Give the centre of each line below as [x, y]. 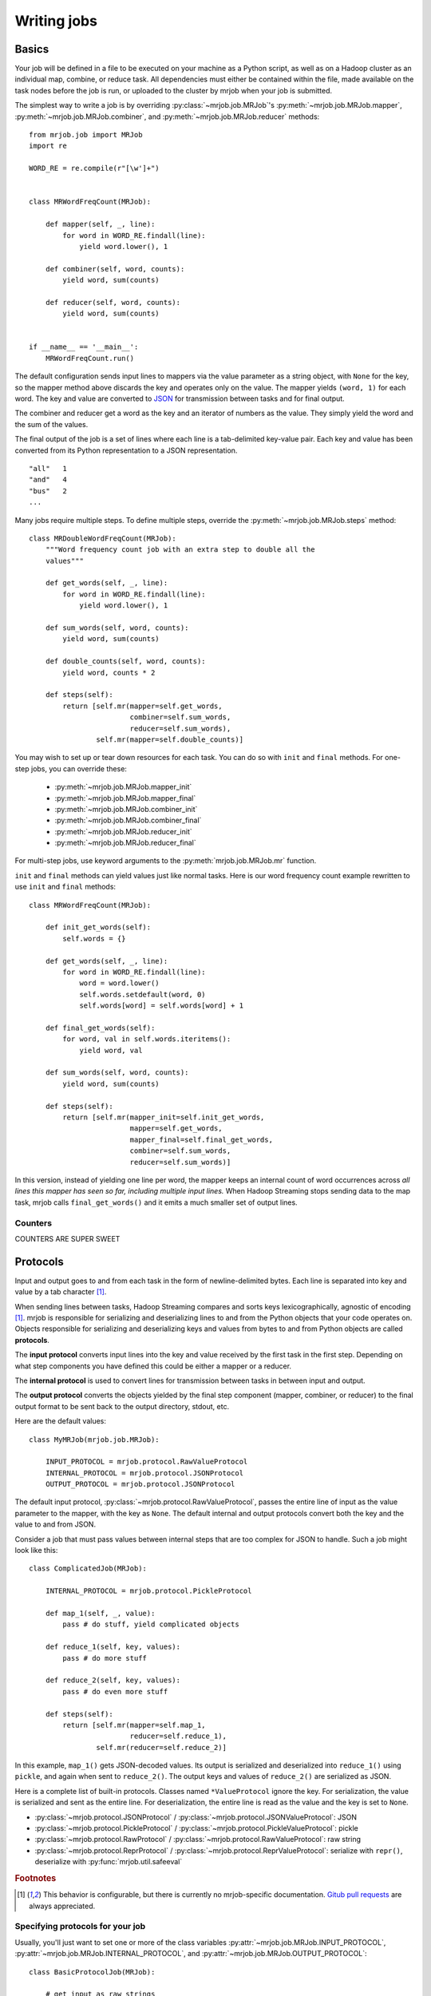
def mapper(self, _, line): [100, 224]
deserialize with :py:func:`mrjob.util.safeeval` [109, 1862]
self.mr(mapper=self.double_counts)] [170, 739]
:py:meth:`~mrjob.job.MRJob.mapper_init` [123, 787]
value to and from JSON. [55, 1524]
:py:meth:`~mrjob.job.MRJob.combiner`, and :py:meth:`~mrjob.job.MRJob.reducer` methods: [167, 117]
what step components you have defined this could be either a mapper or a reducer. [153, 1366]
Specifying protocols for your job [80, 1927]
